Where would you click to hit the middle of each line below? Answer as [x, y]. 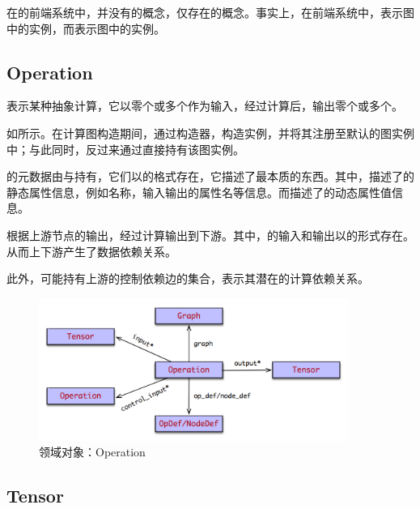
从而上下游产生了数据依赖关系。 [91, 251]
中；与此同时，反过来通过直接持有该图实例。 [125, 149]
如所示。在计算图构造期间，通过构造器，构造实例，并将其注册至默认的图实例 [210, 133]
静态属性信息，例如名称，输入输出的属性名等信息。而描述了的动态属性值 [199, 192]
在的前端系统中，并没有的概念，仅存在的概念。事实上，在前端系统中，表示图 [210, 12]
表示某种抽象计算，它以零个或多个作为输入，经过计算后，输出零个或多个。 [205, 106]
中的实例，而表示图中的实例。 [86, 28]
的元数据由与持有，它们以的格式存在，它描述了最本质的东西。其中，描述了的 [210, 176]
